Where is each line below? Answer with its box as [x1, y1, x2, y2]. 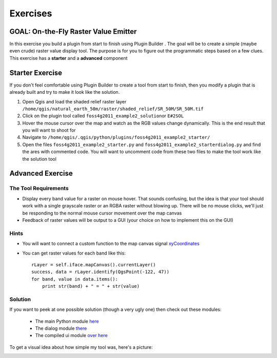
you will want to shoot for [22, 127, 76, 133]
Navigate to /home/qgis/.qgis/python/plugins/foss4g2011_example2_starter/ [22, 134, 210, 140]
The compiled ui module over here [35, 332, 108, 339]
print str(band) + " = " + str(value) [42, 283, 140, 289]
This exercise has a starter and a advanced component [9, 55, 128, 61]
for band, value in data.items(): [31, 276, 118, 282]
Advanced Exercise [9, 169, 73, 178]
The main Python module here [35, 318, 100, 324]
